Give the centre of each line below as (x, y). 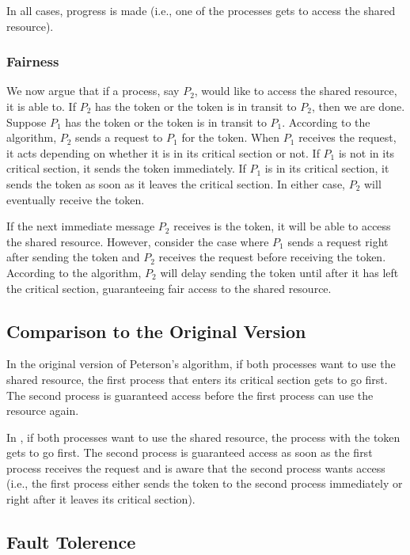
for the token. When (231, 137)
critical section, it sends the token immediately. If (126, 168)
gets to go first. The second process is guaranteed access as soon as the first (190, 452)
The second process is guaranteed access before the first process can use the (190, 395)
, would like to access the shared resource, (296, 91)
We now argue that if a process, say (93, 91)
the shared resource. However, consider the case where (138, 241)
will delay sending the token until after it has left (279, 272)
